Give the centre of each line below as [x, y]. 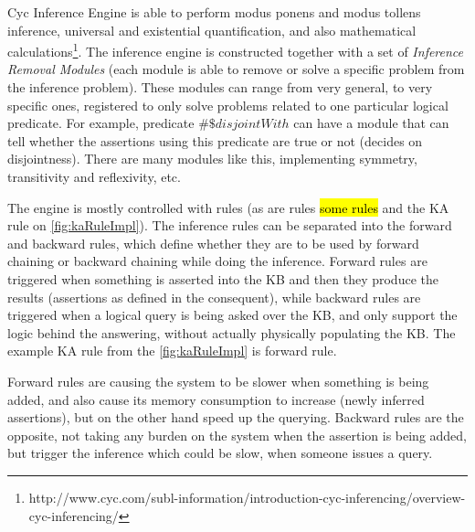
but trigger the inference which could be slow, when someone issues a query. [220, 453]
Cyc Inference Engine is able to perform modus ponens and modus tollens [214, 12]
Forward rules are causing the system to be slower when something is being [218, 381]
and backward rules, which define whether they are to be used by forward [213, 243]
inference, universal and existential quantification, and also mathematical [212, 30]
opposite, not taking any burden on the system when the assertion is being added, [237, 435]
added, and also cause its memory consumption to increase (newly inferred [216, 399]
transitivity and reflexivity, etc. [94, 176]
